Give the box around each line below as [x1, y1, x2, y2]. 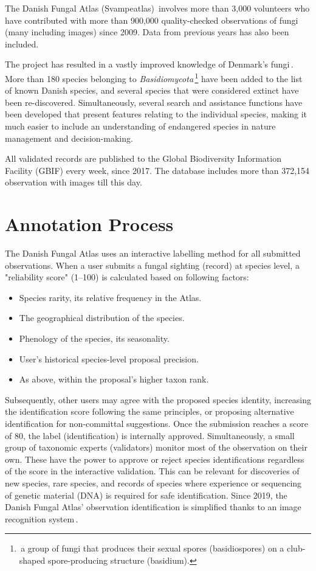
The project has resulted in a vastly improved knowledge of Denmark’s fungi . [5, 58, 294, 71]
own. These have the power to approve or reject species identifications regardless [5, 452, 304, 465]
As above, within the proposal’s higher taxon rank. [19, 373, 209, 386]
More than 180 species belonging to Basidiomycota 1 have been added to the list [5, 70, 303, 85]
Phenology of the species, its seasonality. [19, 332, 170, 345]
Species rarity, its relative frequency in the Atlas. [19, 291, 202, 303]
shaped [19, 553, 46, 566]
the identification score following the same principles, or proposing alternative [5, 405, 294, 418]
